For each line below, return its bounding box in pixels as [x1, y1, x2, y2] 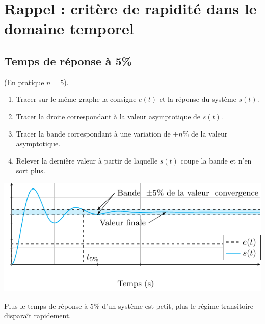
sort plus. [16, 165, 45, 176]
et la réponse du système [159, 94, 236, 104]
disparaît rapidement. [4, 310, 71, 321]
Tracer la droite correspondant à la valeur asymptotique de [16, 111, 201, 121]
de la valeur [191, 128, 228, 139]
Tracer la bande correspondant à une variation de [16, 128, 171, 139]
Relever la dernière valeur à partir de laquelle [16, 155, 158, 166]
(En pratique [4, 76, 44, 87]
